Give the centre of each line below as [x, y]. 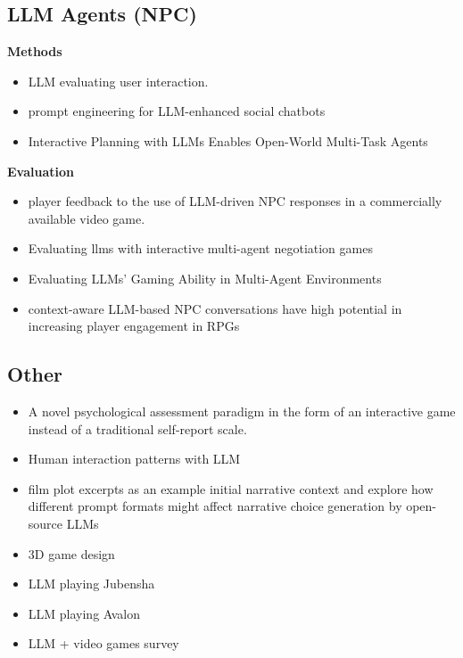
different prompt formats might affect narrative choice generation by [215, 506]
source [45, 523]
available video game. [87, 218]
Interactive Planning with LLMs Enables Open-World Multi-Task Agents [228, 140]
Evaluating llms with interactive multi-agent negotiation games [200, 248]
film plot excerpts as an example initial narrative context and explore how [231, 488]
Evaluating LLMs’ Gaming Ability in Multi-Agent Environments [205, 278]
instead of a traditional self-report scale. [137, 428]
